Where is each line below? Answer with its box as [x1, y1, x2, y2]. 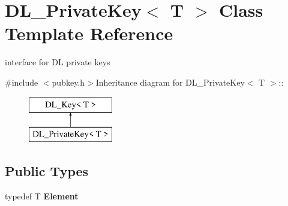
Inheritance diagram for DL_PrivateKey [95, 75, 245, 88]
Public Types [5, 162, 89, 180]
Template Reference [5, 21, 173, 46]
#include [5, 75, 38, 88]
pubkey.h [52, 75, 85, 88]
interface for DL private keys [5, 56, 110, 68]
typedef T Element [5, 189, 79, 202]
